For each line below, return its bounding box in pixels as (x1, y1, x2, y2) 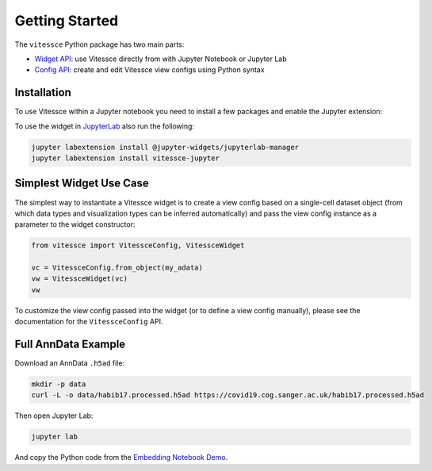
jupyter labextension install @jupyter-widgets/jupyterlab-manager (31, 143, 300, 151)
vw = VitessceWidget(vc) (31, 274, 128, 283)
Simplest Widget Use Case (14, 177, 150, 190)
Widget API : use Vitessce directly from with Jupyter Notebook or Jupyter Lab (34, 54, 287, 63)
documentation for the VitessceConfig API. (14, 317, 163, 327)
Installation (14, 86, 71, 99)
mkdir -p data (31, 380, 86, 389)
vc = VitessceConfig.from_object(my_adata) (31, 263, 204, 273)
